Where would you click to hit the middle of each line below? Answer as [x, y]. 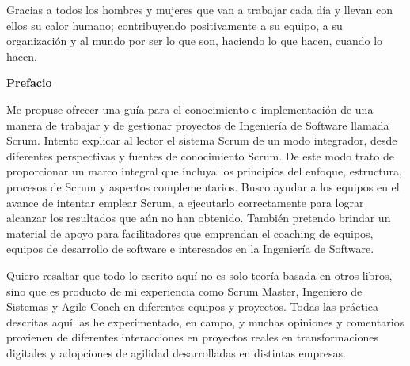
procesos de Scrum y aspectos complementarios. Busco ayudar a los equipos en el [203, 186]
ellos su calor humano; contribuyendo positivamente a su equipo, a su [175, 25]
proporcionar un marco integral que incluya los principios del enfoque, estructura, [204, 171]
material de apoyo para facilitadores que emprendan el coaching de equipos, [190, 233]
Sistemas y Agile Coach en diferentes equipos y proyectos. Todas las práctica [192, 306]
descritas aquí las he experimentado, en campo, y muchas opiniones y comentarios [205, 321]
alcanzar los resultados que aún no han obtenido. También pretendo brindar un [199, 218]
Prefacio [29, 83]
